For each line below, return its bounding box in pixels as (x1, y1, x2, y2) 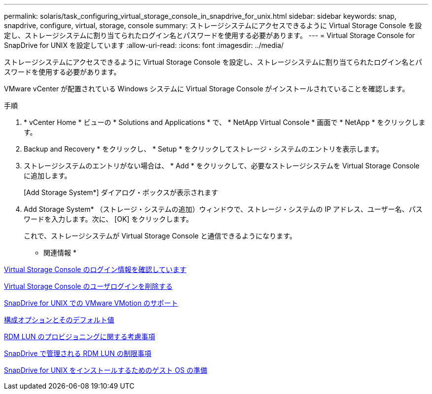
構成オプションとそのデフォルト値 (4, 315, 114, 324)
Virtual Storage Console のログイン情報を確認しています (4, 265, 186, 274)
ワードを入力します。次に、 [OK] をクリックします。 (24, 215, 193, 223)
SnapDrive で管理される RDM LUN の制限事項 (4, 349, 151, 357)
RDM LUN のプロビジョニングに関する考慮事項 (4, 332, 155, 341)
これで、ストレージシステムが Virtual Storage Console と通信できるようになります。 (24, 232, 296, 240)
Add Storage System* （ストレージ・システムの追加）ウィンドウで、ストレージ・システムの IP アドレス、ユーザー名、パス (24, 205, 423, 213)
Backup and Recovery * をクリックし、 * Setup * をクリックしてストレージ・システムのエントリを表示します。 (24, 145, 384, 153)
